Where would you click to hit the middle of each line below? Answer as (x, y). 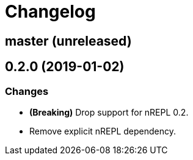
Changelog (50, 12)
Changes (27, 91)
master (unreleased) (68, 41)
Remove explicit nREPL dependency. (103, 131)
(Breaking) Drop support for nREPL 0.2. (109, 112)
